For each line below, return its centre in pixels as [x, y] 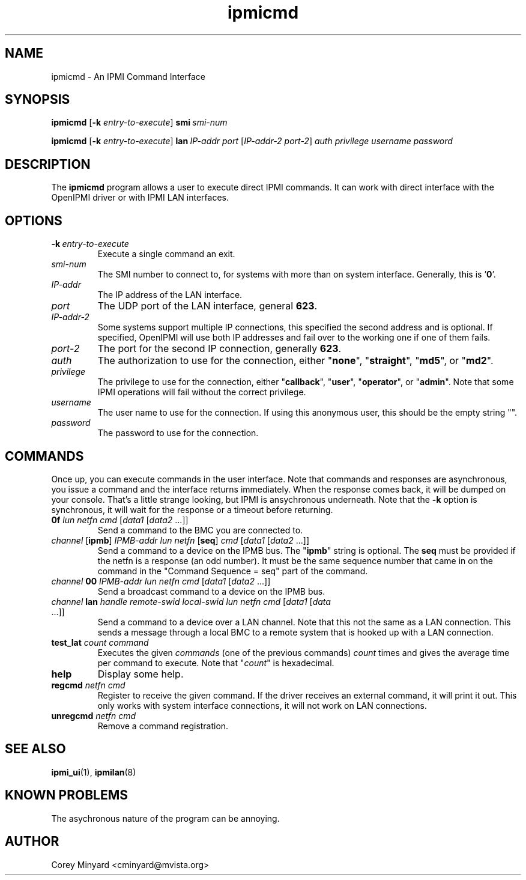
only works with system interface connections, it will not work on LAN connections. [262, 705]
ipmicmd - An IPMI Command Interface [128, 76]
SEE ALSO [35, 749]
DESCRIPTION [48, 164]
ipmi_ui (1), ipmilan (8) [94, 772]
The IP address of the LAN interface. [170, 295]
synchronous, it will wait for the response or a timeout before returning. [192, 509]
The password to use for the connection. [178, 433]
